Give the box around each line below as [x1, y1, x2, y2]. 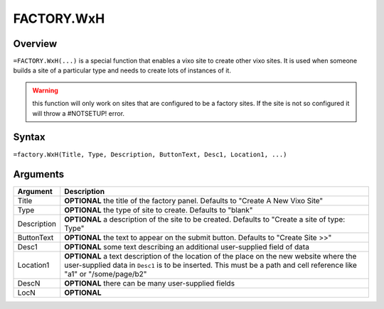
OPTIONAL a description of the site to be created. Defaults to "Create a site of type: [64, 215, 346, 224]
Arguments [13, 168, 65, 180]
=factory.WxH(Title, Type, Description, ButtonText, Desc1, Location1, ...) [13, 150, 287, 158]
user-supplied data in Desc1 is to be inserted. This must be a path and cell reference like [64, 260, 357, 270]
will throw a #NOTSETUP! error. [32, 109, 124, 117]
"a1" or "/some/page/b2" [64, 269, 147, 279]
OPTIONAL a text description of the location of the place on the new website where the [64, 251, 357, 261]
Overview [13, 38, 58, 50]
